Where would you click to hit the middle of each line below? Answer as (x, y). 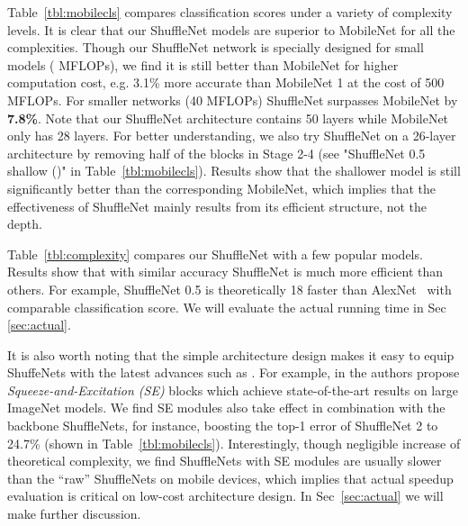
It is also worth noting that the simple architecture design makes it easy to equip (231, 354)
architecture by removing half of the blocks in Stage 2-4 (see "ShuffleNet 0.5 (216, 153)
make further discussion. (74, 514)
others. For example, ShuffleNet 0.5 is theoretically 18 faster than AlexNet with (229, 289)
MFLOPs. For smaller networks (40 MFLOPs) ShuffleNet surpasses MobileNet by (233, 100)
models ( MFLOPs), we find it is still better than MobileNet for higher (203, 64)
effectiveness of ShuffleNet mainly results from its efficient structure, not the (217, 206)
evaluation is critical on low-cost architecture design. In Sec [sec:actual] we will (225, 496)
